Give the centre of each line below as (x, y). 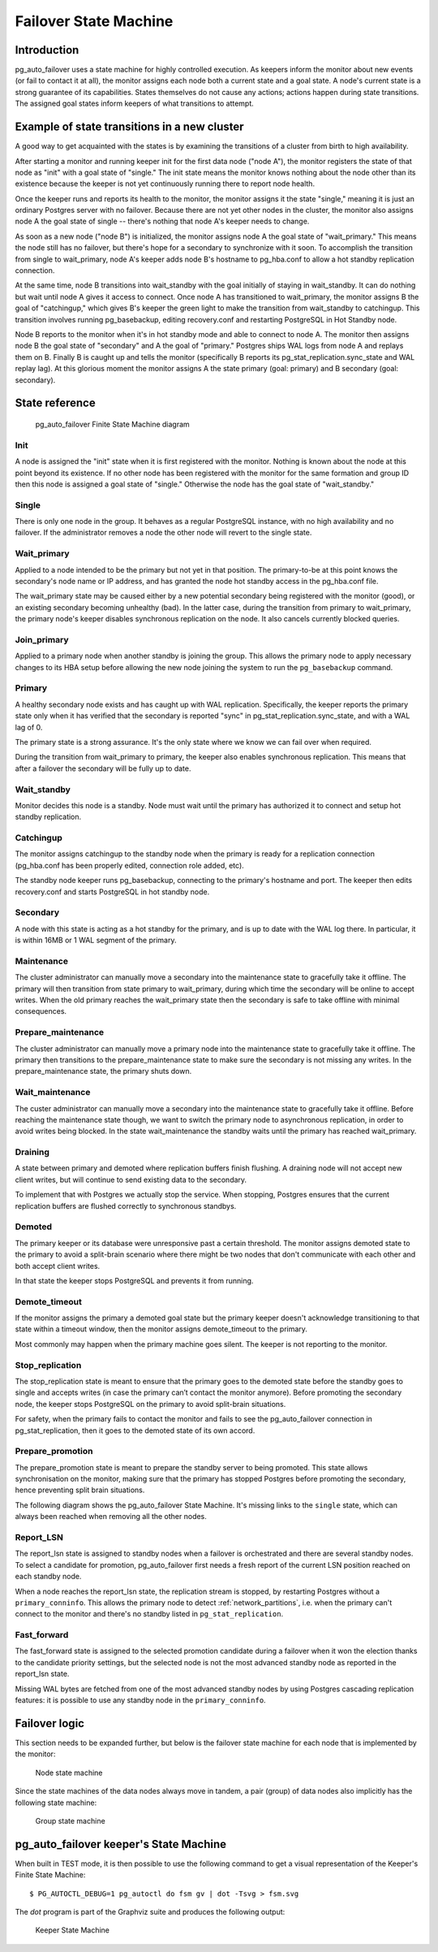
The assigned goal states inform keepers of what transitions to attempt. (135, 104)
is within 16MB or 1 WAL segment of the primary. (96, 940)
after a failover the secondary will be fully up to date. (103, 768)
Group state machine (70, 1820)
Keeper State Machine (72, 1930)
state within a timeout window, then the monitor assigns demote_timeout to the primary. (161, 1329)
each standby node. (48, 1577)
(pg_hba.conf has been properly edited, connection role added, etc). (130, 865)
